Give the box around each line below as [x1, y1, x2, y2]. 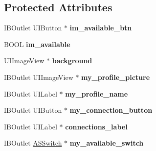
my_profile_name [65, 88, 128, 99]
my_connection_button [69, 105, 153, 115]
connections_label [65, 121, 128, 131]
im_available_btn [69, 23, 132, 33]
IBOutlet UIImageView [4, 72, 73, 82]
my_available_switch [69, 138, 144, 148]
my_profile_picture [81, 72, 150, 82]
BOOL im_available [4, 39, 70, 49]
